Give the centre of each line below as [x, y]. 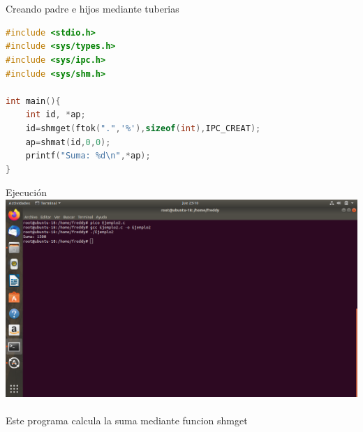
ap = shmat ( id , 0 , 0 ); [68, 142]
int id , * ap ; [55, 115]
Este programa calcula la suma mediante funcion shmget [127, 420]
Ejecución [26, 192]
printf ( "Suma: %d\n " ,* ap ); [88, 156]
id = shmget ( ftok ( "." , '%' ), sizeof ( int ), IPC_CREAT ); [143, 128]
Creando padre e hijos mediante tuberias [92, 9]
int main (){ [33, 101]
